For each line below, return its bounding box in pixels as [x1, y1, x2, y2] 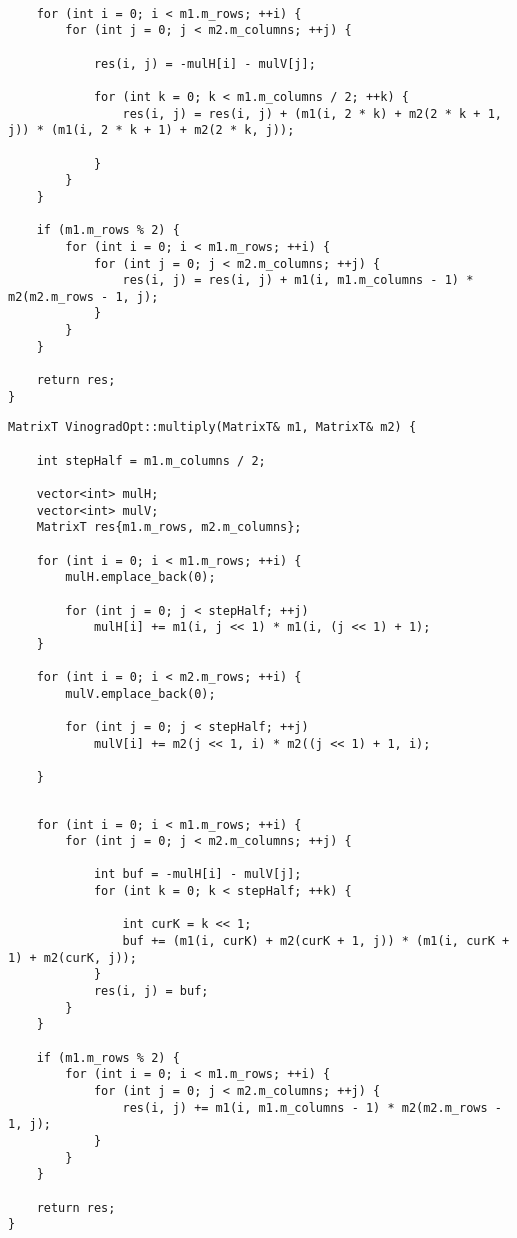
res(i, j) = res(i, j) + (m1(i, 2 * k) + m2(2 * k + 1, [122, 106, 502, 121]
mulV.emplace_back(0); [65, 686, 216, 701]
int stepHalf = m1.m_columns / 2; [36, 453, 266, 468]
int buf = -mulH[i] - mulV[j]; [93, 867, 302, 882]
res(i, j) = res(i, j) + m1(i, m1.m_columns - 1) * [122, 273, 474, 288]
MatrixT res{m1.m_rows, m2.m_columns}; [36, 520, 302, 535]
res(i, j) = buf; [93, 984, 209, 999]
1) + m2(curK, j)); [8, 950, 137, 965]
